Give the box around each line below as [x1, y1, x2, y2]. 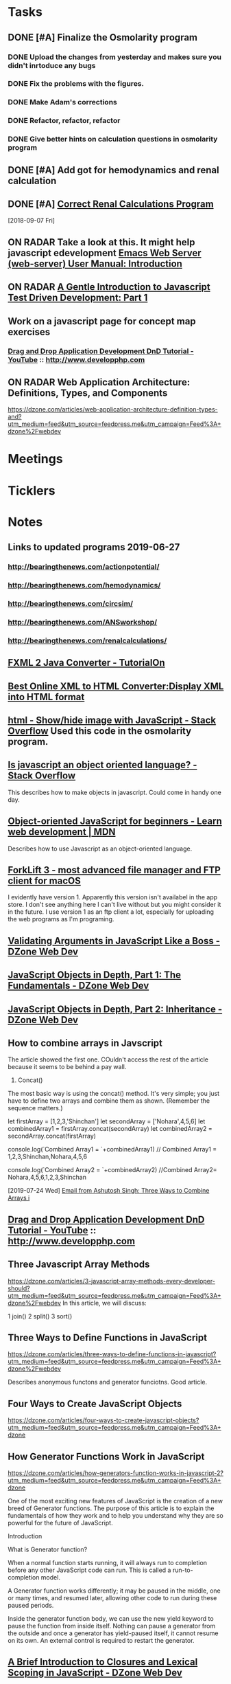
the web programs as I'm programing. [8, 915, 114, 923]
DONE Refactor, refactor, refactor [8, 116, 121, 126]
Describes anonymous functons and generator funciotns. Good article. [8, 1378, 208, 1387]
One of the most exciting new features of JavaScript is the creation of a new [8, 1497, 223, 1505]
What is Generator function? [8, 1545, 88, 1553]
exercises [8, 326, 51, 337]
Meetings [8, 451, 64, 467]
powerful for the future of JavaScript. [8, 1519, 113, 1527]
